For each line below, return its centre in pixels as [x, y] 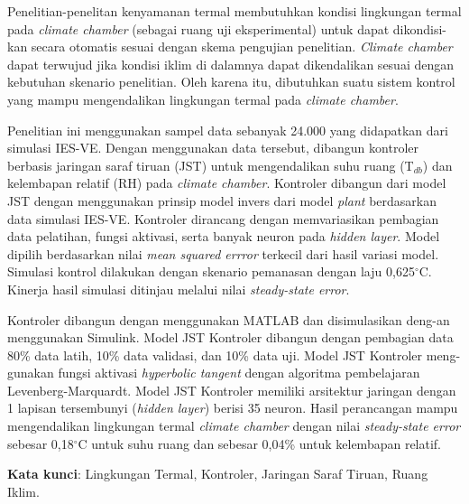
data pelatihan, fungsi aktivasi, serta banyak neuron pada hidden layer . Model [224, 236]
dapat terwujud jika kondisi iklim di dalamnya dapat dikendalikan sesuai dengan [231, 64]
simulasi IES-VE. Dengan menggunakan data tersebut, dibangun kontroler [213, 148]
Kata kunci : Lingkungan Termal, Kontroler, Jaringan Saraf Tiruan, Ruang [218, 474]
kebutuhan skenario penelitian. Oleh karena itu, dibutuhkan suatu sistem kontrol [231, 82]
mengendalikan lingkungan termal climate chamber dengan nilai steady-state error [234, 426]
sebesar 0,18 [41, 443]
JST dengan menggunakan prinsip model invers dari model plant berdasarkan [222, 200]
